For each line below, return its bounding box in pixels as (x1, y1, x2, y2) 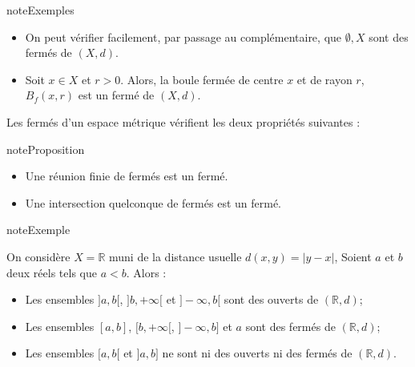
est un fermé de (78, 87, 155, 103)
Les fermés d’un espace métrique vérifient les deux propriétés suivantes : (6, 113, 361, 130)
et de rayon (296, 71, 353, 87)
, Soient (334, 248, 372, 264)
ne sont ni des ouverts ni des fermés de (162, 345, 353, 361)
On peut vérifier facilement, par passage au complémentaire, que (25, 28, 342, 45)
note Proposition (6, 140, 85, 157)
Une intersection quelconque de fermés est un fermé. (25, 194, 281, 211)
